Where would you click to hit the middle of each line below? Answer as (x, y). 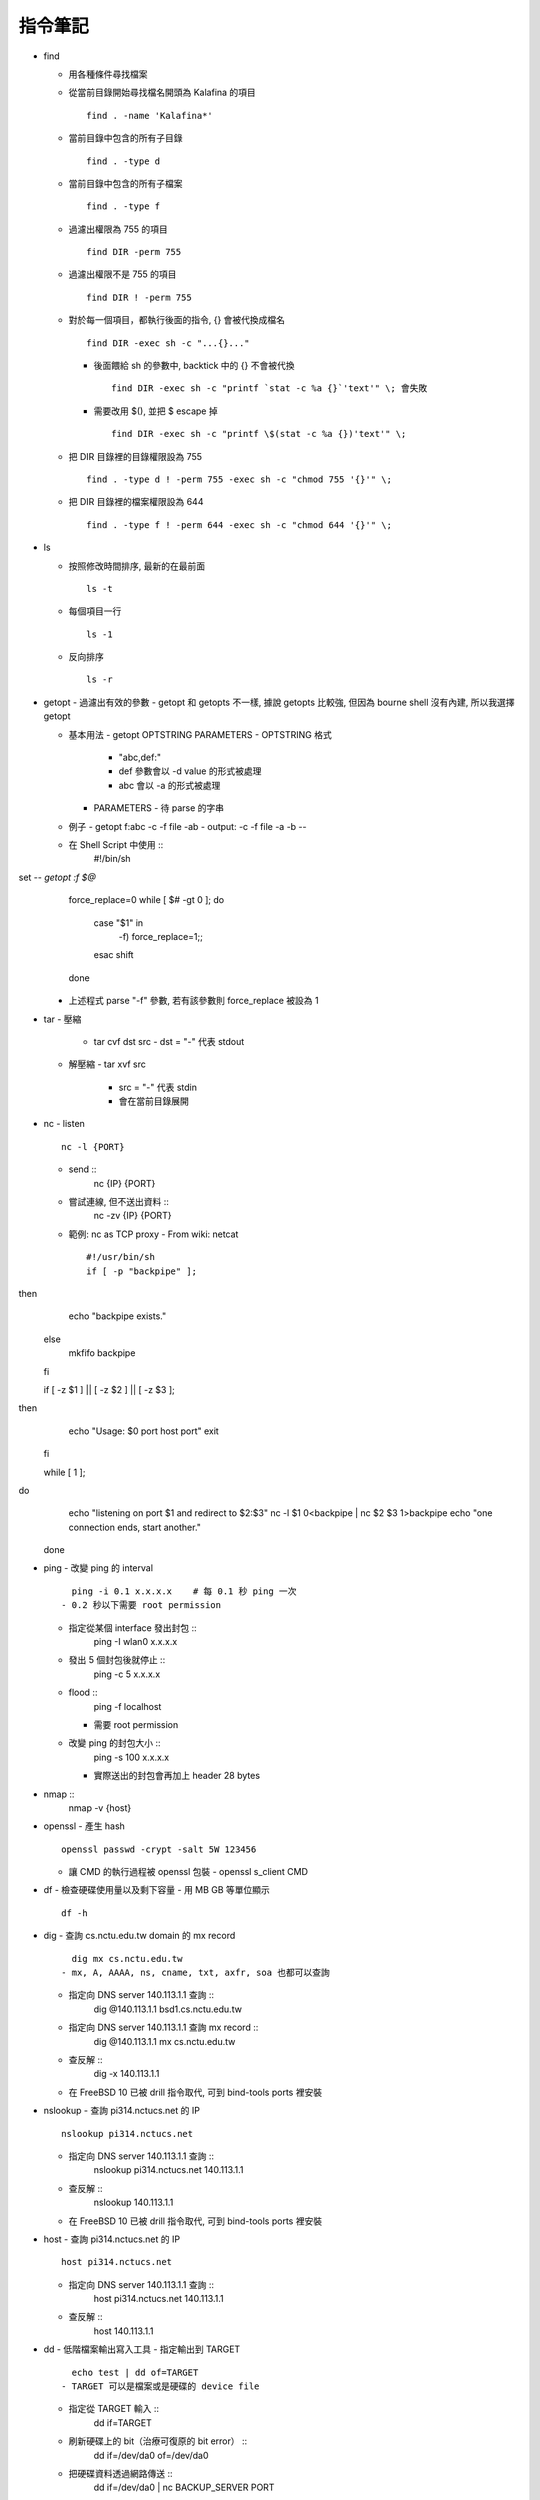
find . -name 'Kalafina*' (150, 115)
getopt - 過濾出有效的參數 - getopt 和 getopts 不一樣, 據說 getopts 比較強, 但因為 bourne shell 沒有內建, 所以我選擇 (279, 702)
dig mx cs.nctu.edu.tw (127, 1958)
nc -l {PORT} (93, 1146)
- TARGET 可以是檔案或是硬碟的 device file (160, 2386)
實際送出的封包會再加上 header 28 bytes (176, 1776)
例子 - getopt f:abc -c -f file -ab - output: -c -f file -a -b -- (187, 826)
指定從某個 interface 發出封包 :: (132, 1627)
